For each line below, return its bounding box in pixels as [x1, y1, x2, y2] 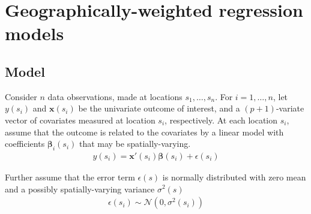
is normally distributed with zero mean [162, 170, 306, 183]
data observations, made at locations [47, 90, 183, 103]
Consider [5, 90, 37, 103]
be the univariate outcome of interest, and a [78, 102, 240, 114]
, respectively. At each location [165, 113, 278, 126]
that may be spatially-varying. [79, 137, 191, 150]
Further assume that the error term [5, 170, 135, 183]
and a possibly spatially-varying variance [5, 182, 155, 195]
